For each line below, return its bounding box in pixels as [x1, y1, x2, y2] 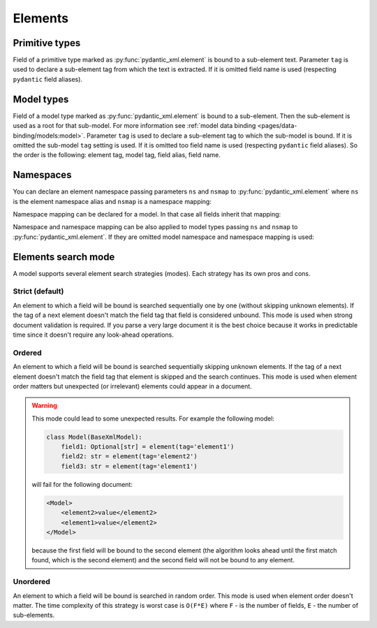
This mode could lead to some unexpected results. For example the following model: [31, 414, 275, 423]
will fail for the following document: [31, 480, 133, 488]
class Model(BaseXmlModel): [46, 433, 142, 441]
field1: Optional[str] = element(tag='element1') [61, 443, 235, 451]
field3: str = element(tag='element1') [61, 462, 198, 470]
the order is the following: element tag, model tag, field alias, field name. [13, 151, 221, 159]
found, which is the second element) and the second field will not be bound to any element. [31, 556, 295, 564]
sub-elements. [13, 611, 55, 620]
